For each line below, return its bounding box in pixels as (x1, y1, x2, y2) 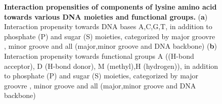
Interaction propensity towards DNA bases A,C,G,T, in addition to (4, 21, 212, 32)
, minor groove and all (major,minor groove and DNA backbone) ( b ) (4, 41, 217, 51)
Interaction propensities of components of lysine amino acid (4, 2, 217, 12)
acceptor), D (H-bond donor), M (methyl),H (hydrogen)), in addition (4, 60, 218, 71)
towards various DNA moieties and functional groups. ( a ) (4, 11, 208, 22)
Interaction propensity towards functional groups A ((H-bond (4, 50, 194, 61)
